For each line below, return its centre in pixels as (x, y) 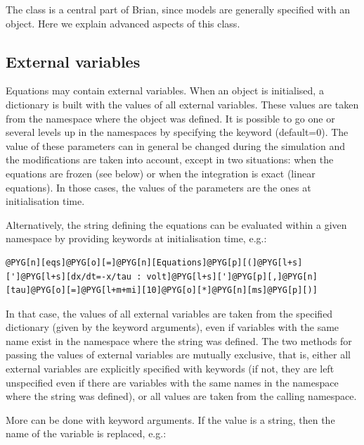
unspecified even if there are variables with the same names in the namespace (172, 382)
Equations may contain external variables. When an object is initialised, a (165, 90)
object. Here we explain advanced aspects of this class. (123, 23)
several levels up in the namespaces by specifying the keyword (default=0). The (177, 132)
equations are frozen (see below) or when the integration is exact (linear (161, 173)
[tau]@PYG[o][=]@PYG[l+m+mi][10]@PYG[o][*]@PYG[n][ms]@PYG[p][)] (162, 290)
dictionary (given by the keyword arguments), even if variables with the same (173, 327)
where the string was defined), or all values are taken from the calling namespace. (181, 396)
